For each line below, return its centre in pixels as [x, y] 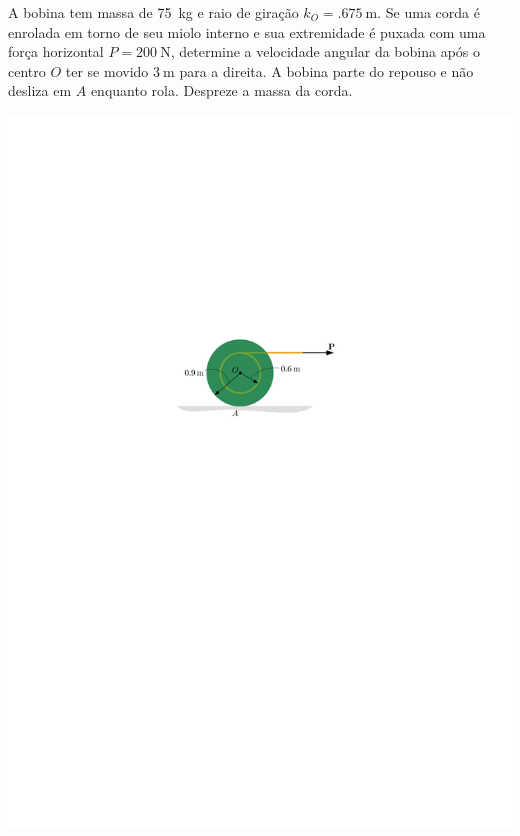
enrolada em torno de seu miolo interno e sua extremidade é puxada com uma [247, 31]
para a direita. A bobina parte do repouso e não [326, 70]
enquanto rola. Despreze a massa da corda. [221, 90]
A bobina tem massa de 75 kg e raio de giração [153, 12]
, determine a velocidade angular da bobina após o [325, 51]
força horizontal [56, 51]
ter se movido [107, 70]
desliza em [40, 90]
